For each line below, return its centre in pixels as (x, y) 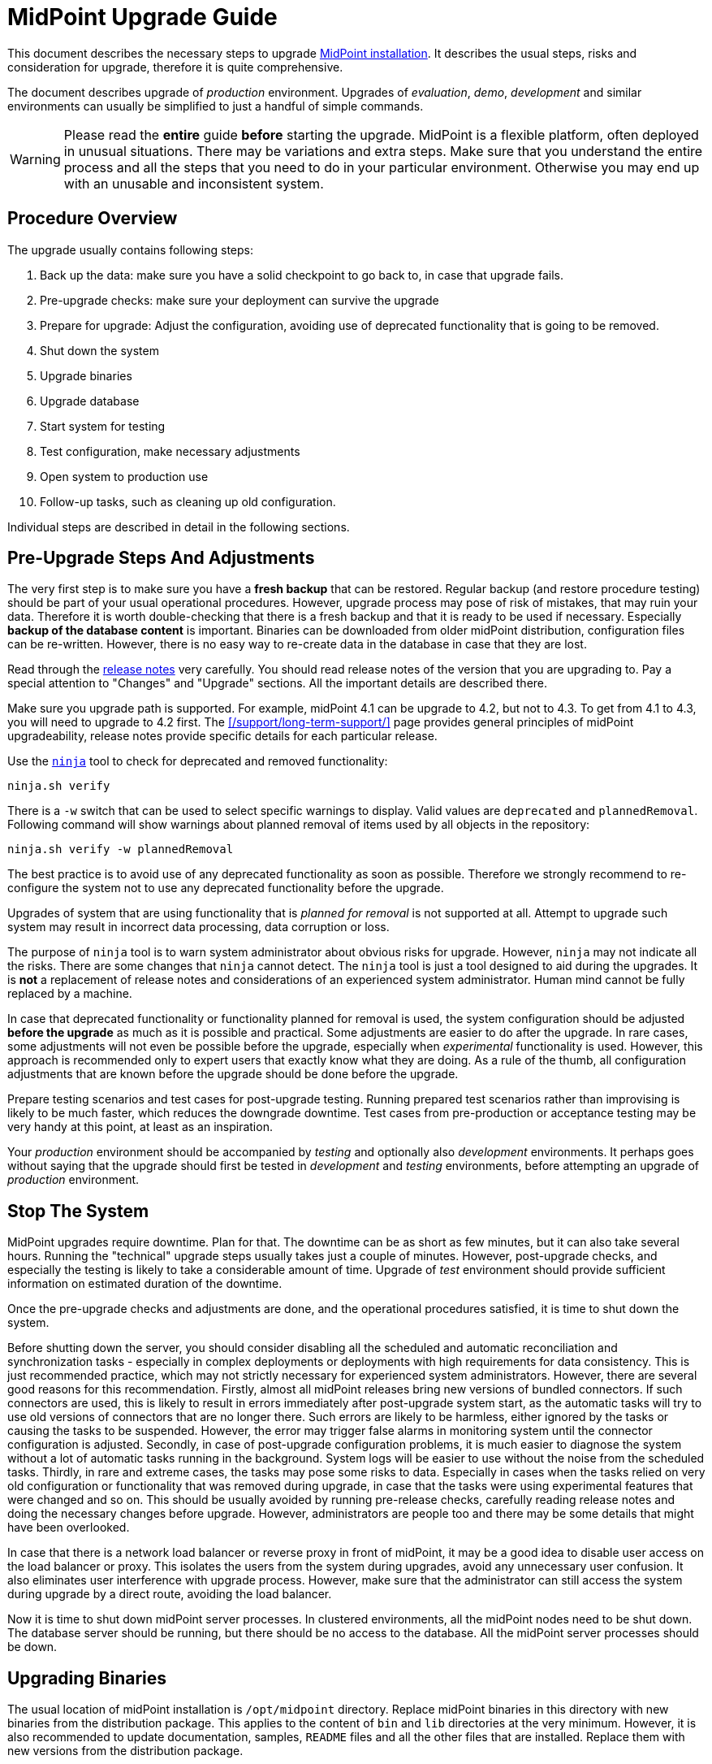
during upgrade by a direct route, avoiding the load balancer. (170, 1594)
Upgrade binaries (86, 375)
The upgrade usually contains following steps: (131, 249)
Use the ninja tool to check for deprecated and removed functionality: (198, 761)
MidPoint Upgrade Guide (142, 17)
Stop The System (78, 1211)
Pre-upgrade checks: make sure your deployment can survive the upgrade (239, 300)
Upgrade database (90, 401)
